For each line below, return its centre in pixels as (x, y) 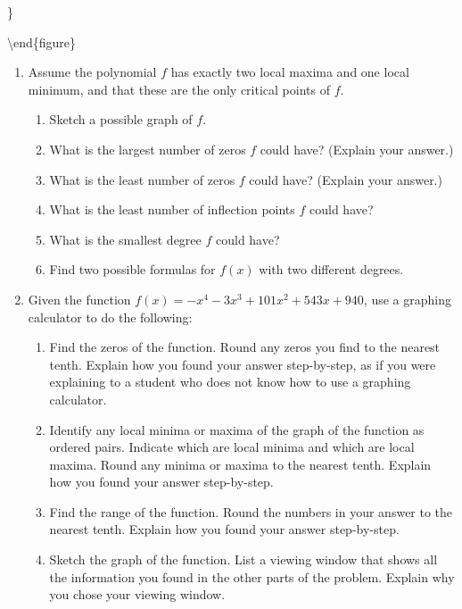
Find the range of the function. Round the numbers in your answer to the (251, 511)
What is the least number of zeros (142, 179)
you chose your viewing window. (137, 594)
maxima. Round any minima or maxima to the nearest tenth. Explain (240, 464)
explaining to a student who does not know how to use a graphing (230, 382)
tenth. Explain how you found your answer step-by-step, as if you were (243, 364)
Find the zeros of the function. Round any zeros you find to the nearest (245, 347)
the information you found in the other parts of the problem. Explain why (252, 576)
